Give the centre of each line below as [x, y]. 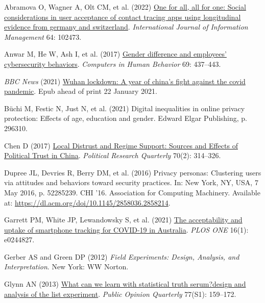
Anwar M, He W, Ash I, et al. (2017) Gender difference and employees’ [115, 54]
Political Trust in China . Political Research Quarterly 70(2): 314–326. [113, 155]
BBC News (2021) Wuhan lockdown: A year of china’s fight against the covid [125, 81]
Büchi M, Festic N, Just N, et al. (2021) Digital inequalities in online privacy [125, 108]
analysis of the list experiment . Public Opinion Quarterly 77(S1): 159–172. [120, 294]
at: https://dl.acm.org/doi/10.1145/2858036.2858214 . [87, 202]
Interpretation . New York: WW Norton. [66, 267]
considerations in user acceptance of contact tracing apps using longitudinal [123, 17]
